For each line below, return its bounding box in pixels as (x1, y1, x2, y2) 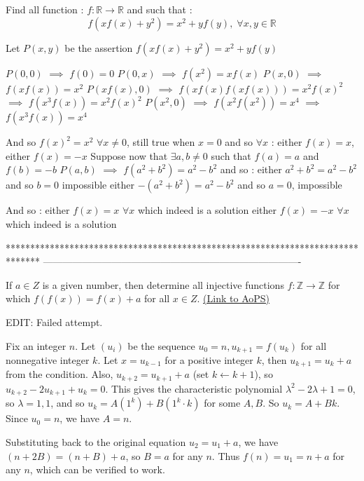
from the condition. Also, (6, 367, 113, 381)
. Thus (211, 448, 240, 463)
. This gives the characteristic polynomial (105, 381, 283, 395)
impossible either (62, 177, 135, 192)
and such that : (127, 2, 192, 16)
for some (204, 395, 241, 410)
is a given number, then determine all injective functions (42, 277, 284, 292)
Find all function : (6, 2, 84, 16)
